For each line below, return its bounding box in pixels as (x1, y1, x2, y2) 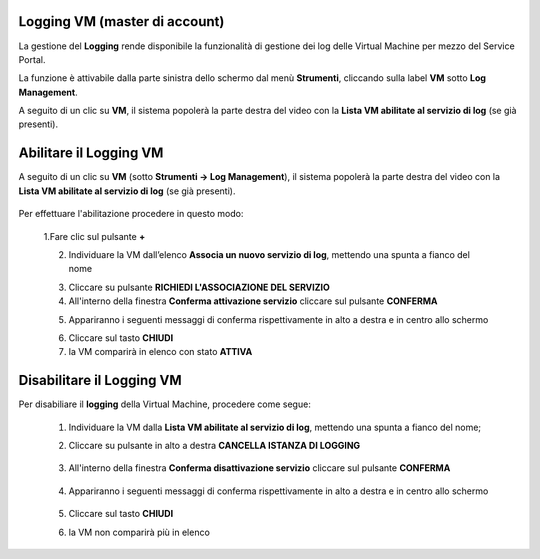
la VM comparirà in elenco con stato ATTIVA (68, 346, 253, 358)
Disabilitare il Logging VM (18, 372, 182, 389)
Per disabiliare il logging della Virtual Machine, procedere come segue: (18, 398, 312, 410)
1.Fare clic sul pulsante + (43, 230, 146, 242)
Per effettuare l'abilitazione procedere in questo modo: (18, 208, 244, 220)
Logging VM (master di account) (18, 13, 225, 30)
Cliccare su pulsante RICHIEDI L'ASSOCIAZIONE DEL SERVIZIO (68, 281, 330, 293)
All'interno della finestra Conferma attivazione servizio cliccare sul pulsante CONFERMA (68, 295, 438, 307)
